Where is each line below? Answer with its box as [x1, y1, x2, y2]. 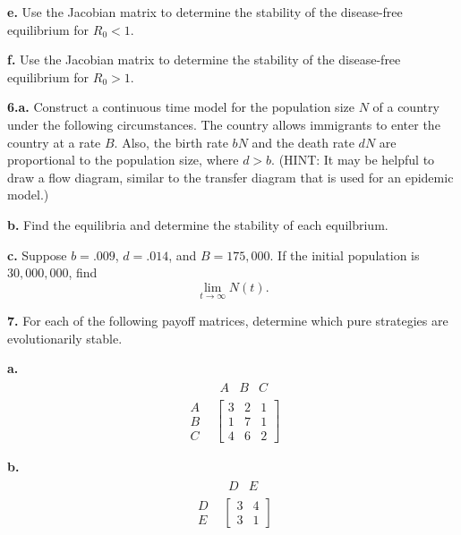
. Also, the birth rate [114, 132, 228, 151]
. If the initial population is [269, 245, 420, 264]
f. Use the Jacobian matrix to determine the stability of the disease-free [7, 50, 401, 69]
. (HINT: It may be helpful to [271, 150, 435, 169]
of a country [372, 98, 440, 116]
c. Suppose [7, 245, 67, 264]
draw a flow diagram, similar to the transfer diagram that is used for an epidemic [7, 167, 454, 186]
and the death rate [252, 132, 354, 151]
